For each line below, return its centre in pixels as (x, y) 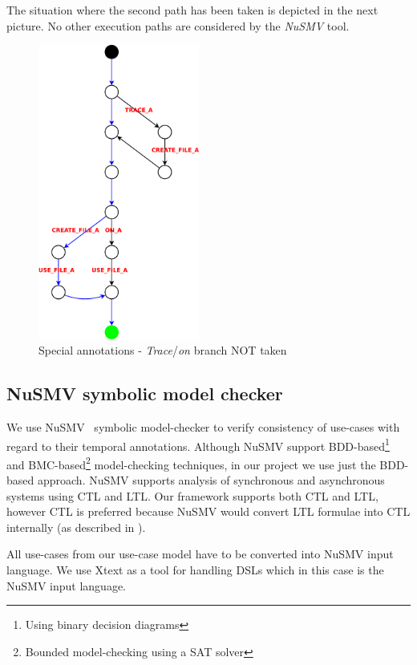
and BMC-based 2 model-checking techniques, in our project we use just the (191, 463)
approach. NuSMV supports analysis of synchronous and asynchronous (211, 480)
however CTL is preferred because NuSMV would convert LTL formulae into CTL (208, 511)
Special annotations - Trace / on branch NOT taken (163, 350)
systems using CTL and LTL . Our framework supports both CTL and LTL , (192, 495)
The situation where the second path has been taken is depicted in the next (192, 10)
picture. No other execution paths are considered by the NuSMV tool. (178, 25)
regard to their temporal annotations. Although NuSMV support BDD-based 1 (198, 444)
